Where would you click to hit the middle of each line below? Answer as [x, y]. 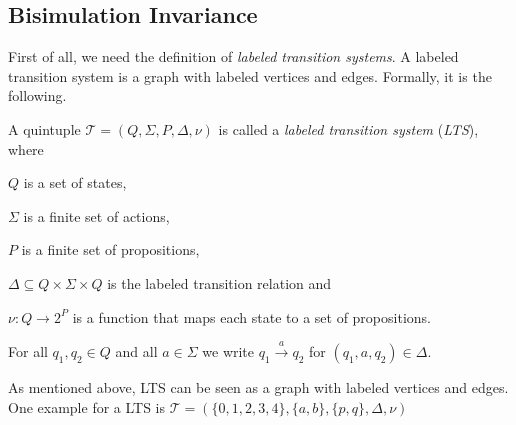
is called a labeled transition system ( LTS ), [348, 128]
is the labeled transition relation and [219, 282]
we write [228, 350]
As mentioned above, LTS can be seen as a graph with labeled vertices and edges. [258, 386]
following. [37, 95]
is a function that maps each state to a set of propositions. [251, 316]
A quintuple [44, 128]
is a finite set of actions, [96, 215]
